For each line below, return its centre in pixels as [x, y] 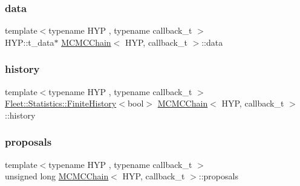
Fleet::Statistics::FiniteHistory [61, 103]
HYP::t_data [30, 42]
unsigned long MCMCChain [57, 176]
